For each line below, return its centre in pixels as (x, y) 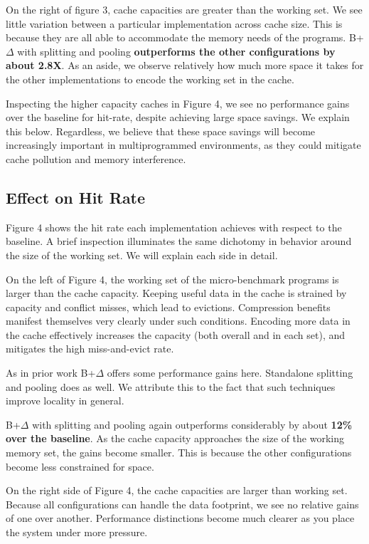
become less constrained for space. (80, 466)
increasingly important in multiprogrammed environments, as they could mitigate (183, 145)
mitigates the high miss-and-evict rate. (90, 349)
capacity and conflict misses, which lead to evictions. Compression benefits (168, 307)
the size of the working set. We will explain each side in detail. (142, 255)
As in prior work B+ (51, 373)
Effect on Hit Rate (76, 197)
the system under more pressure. (77, 532)
